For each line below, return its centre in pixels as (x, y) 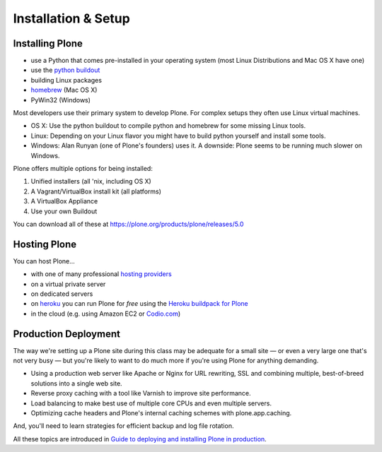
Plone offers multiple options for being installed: (83, 168)
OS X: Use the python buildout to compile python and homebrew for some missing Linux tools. (168, 126)
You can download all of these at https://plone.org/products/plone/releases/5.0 (128, 224)
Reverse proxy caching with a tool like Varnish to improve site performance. (141, 393)
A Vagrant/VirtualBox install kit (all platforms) (96, 191)
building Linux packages (66, 80)
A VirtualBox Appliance (64, 201)
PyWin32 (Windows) (61, 100)
